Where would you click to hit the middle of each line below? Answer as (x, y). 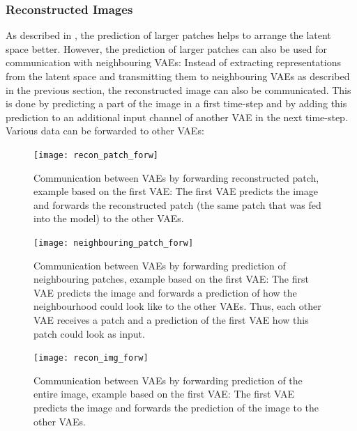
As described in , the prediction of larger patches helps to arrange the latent (168, 35)
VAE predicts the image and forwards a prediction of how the (165, 292)
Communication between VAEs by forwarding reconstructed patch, (176, 177)
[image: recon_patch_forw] (96, 155)
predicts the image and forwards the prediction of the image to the (176, 408)
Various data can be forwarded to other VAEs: (105, 131)
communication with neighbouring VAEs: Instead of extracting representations (173, 62)
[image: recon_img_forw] (91, 358)
